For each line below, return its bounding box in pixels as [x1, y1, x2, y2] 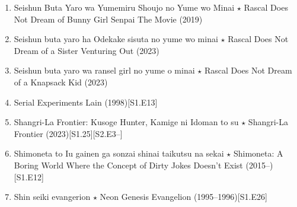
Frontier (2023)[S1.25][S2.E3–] [14, 127, 123, 139]
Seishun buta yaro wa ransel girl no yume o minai [14, 64, 195, 77]
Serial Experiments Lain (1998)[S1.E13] [14, 95, 158, 108]
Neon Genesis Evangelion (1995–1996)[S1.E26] [100, 190, 267, 203]
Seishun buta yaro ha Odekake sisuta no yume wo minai [14, 33, 218, 45]
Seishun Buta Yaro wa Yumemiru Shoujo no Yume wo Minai [14, 1, 235, 13]
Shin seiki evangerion [14, 190, 91, 203]
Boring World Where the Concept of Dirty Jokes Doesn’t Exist [14, 158, 243, 171]
